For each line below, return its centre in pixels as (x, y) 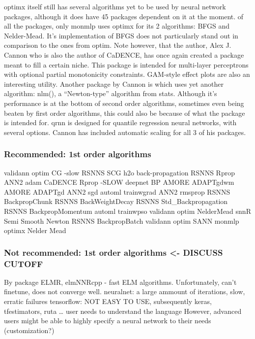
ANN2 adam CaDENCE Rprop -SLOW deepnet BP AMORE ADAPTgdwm (119, 182)
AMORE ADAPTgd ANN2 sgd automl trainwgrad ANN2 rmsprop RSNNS (117, 191)
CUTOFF (23, 263)
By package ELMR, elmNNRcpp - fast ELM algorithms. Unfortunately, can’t (120, 282)
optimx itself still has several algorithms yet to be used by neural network (115, 6)
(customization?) (29, 330)
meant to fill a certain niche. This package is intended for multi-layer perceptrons (126, 64)
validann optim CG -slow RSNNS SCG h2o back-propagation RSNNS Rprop (119, 172)
